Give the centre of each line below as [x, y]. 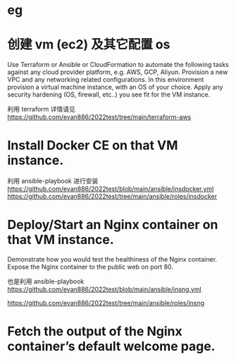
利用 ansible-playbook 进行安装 [53, 181]
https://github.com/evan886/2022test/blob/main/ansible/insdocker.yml [111, 189]
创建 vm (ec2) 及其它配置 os [89, 45]
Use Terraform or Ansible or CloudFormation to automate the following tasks [118, 65]
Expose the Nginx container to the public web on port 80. [91, 267]
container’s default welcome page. [111, 347]
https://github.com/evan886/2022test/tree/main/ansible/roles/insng [106, 303]
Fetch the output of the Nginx [95, 332]
